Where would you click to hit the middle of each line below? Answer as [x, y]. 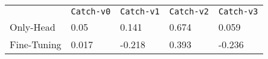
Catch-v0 [91, 11]
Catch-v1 [140, 11]
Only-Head [33, 27]
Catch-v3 [238, 11]
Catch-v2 [189, 11]
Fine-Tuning [36, 44]
